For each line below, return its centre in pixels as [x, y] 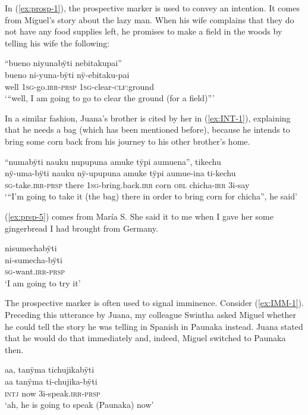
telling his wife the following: [57, 43]
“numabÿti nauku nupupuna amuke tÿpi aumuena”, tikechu [113, 161]
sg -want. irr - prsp [35, 271]
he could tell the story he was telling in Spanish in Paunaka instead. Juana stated [154, 326]
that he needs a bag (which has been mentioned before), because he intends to [147, 130]
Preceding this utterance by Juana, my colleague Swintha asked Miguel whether [150, 315]
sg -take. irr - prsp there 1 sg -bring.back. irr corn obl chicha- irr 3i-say [127, 184]
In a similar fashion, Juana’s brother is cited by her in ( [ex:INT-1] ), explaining [148, 118]
